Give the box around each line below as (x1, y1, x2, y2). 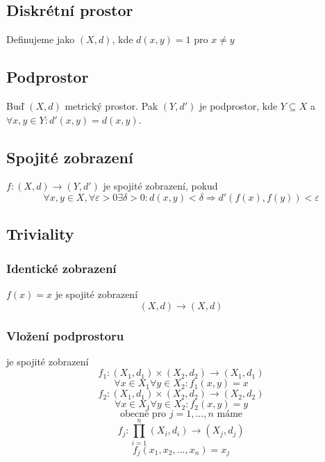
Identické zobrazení (6, 259, 117, 277)
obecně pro (119, 409, 167, 420)
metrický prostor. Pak (65, 99, 158, 113)
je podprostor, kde (199, 99, 278, 113)
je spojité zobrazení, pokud (103, 179, 218, 193)
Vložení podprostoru (6, 327, 124, 344)
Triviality (6, 223, 74, 245)
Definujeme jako (6, 32, 75, 47)
